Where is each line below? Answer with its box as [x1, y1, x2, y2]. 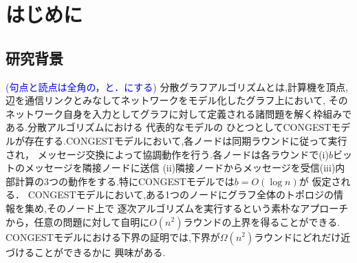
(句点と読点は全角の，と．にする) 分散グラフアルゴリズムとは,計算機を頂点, [6, 79, 348, 94]
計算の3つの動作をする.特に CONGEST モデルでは [14, 173, 235, 188]
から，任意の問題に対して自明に [6, 214, 150, 229]
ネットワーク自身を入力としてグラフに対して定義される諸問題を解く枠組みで [6, 106, 352, 120]
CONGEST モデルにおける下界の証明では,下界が [6, 229, 220, 244]
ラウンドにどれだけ [254, 229, 341, 244]
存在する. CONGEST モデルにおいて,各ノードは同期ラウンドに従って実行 [24, 133, 347, 147]
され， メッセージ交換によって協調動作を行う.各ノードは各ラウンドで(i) [6, 147, 329, 161]
